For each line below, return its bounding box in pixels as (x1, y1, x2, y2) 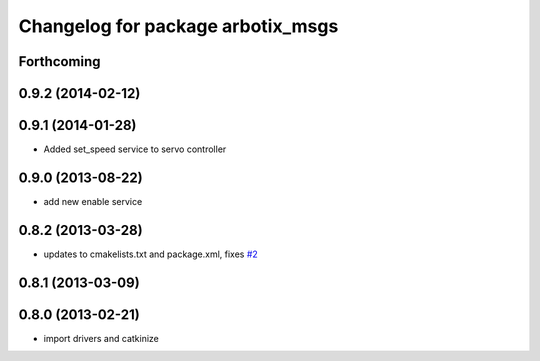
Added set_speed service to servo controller (43, 143, 227, 155)
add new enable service (43, 196, 143, 207)
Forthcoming (18, 53, 101, 70)
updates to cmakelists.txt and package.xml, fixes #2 (43, 248, 259, 260)
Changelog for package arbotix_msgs (18, 15, 339, 37)
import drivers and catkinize (43, 332, 159, 344)
